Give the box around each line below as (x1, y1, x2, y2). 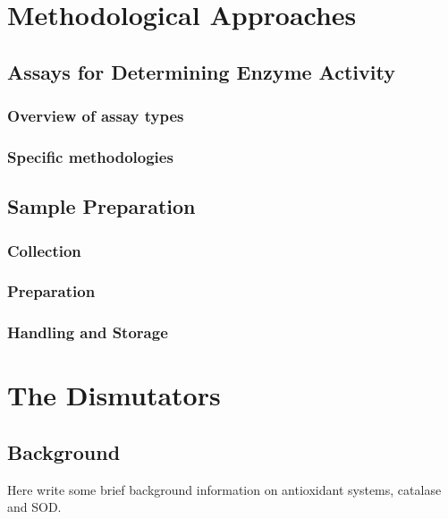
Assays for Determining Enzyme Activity (7, 57, 395, 85)
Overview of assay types (7, 105, 184, 127)
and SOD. (7, 498, 62, 516)
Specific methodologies (7, 145, 173, 167)
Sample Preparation (7, 192, 196, 220)
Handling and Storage (7, 321, 168, 344)
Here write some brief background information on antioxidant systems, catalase (7, 480, 442, 498)
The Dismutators (7, 377, 221, 413)
